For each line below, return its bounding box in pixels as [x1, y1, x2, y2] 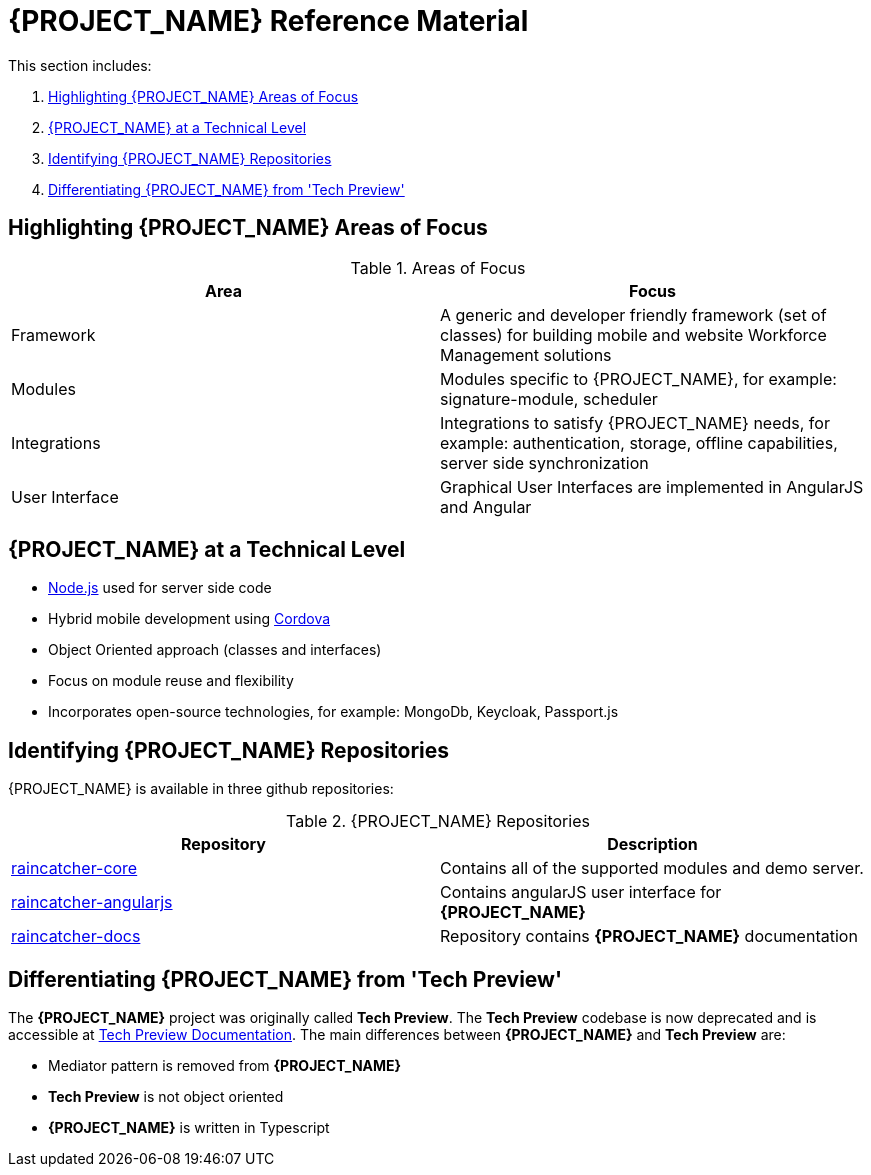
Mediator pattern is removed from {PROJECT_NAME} [48, 1057, 402, 1075]
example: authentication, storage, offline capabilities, [440, 432, 838, 453]
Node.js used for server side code [48, 579, 272, 597]
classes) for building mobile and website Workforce [440, 324, 827, 345]
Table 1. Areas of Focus [350, 257, 526, 278]
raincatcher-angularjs [11, 892, 173, 913]
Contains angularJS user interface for [440, 882, 722, 903]
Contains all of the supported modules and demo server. [440, 858, 864, 879]
